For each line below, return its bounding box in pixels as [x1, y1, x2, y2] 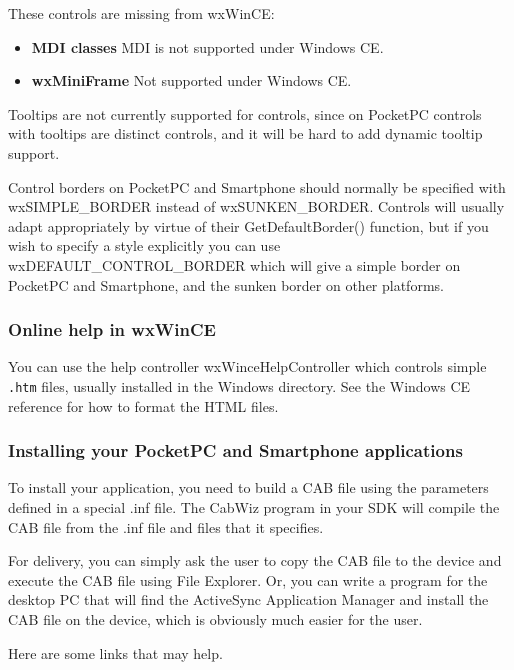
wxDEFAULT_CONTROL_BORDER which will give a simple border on [8, 254, 461, 275]
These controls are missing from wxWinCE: [8, 3, 275, 23]
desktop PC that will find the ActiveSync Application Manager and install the [8, 589, 489, 610]
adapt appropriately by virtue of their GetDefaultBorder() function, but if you [8, 215, 489, 236]
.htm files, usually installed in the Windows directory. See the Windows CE [8, 375, 471, 396]
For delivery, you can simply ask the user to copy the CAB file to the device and [8, 550, 502, 571]
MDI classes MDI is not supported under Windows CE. [31, 36, 384, 57]
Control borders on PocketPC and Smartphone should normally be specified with [8, 176, 506, 197]
